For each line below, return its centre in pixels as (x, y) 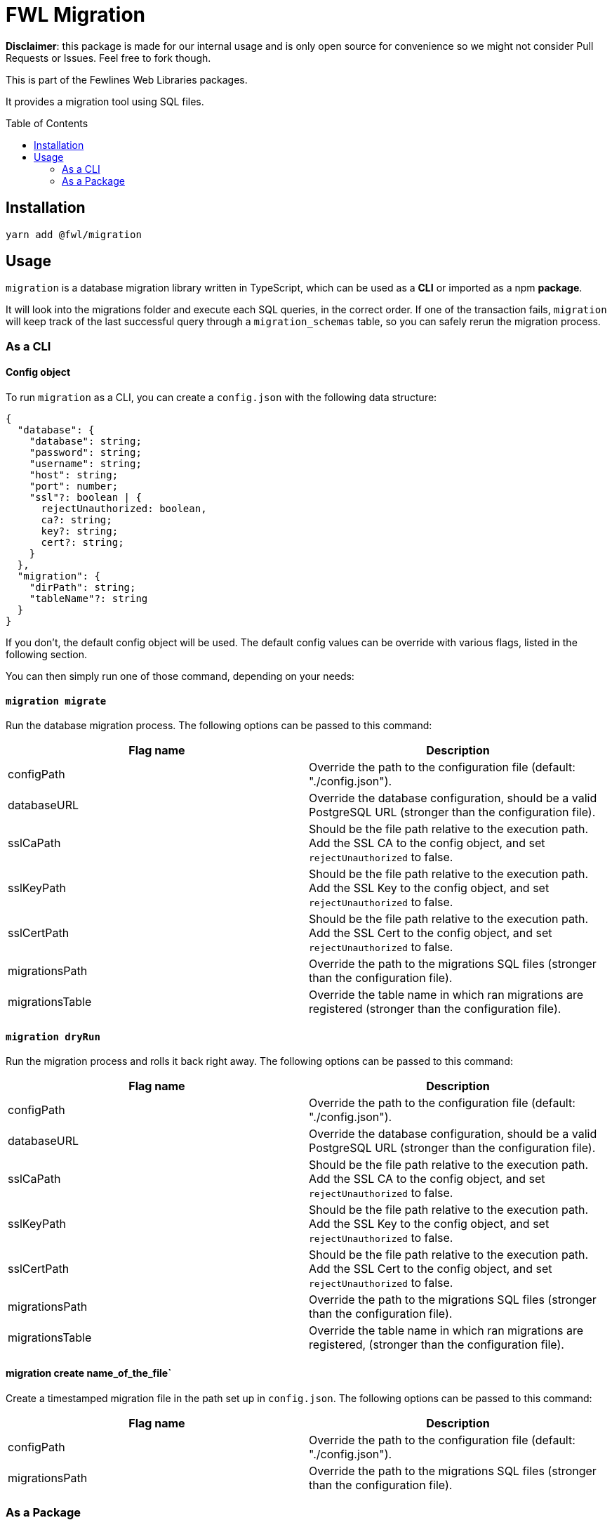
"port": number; (74, 486)
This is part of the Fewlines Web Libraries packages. (127, 79)
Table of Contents (47, 123)
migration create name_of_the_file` (89, 1373)
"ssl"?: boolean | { (85, 498)
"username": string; (85, 464)
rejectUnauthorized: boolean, (124, 509)
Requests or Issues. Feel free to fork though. (108, 58)
